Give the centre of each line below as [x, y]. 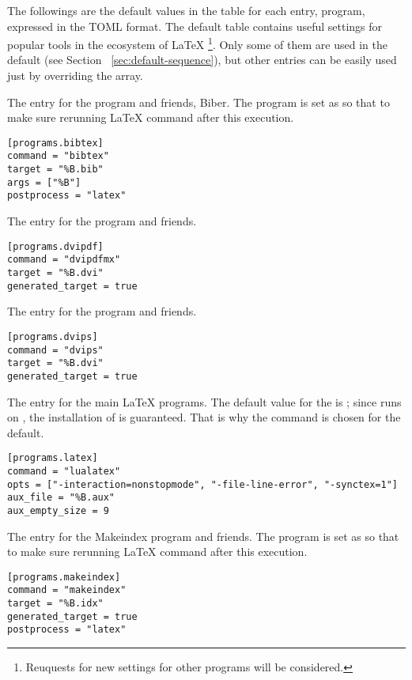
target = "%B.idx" [55, 604]
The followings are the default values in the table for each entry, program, [186, 10]
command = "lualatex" [64, 471]
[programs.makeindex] [64, 577]
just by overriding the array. [75, 76]
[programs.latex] [53, 458]
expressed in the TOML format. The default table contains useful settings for [195, 26]
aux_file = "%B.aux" [61, 498]
